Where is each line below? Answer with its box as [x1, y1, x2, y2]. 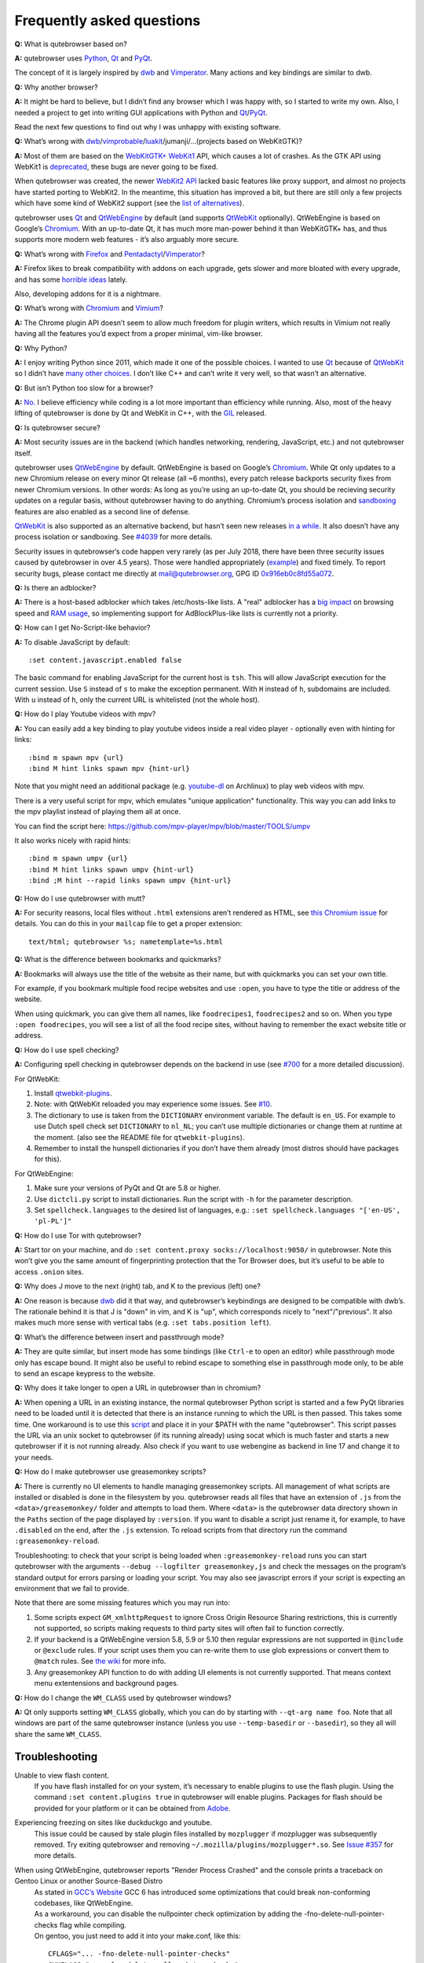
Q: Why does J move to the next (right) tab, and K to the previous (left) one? [14, 1281, 261, 1291]
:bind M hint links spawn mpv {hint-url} [28, 764, 190, 773]
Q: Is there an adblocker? [14, 583, 97, 592]
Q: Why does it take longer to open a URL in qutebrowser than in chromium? [14, 1383, 261, 1393]
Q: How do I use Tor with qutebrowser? [14, 1230, 141, 1240]
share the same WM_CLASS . [14, 1729, 102, 1738]
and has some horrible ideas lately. [14, 275, 128, 284]
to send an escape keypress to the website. [14, 1369, 156, 1378]
